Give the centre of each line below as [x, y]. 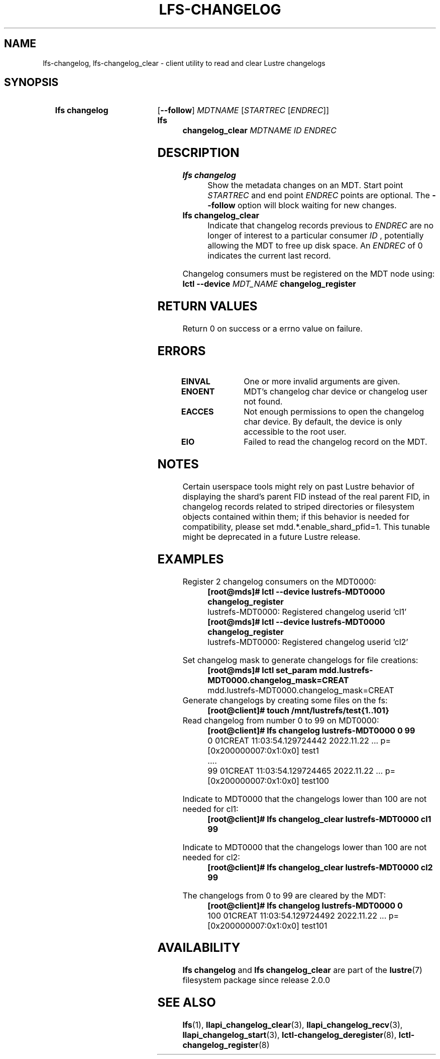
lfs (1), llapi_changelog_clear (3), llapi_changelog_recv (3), [293, 1025]
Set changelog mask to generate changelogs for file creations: [300, 660]
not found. [263, 401]
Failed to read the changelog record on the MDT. [336, 441]
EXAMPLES [191, 559]
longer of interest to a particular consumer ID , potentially [316, 236]
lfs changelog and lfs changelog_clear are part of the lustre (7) [302, 970]
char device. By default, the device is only [323, 421]
